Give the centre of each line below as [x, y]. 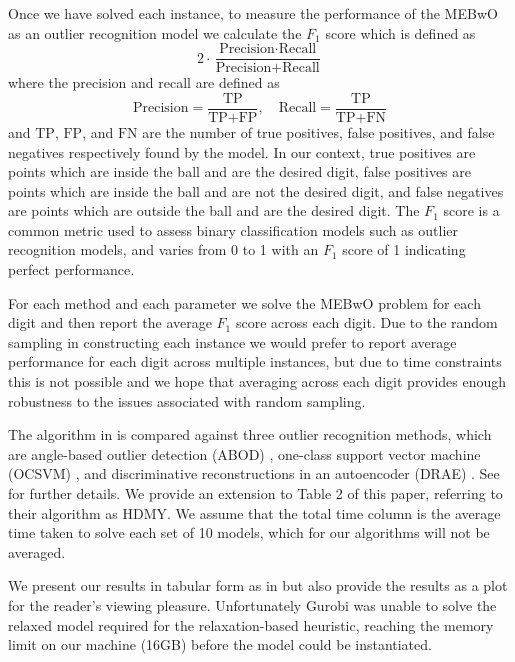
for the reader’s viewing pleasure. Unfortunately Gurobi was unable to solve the [252, 604]
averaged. [37, 551]
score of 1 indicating [404, 249]
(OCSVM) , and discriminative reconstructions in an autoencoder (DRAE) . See [254, 473]
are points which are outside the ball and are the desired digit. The [214, 210]
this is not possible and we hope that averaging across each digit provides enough [257, 381]
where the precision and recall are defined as [144, 82]
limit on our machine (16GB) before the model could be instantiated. [220, 644]
